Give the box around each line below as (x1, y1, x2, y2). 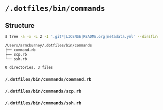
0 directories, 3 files (5, 65, 53, 70)
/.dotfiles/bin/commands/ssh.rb (5, 100, 81, 106)
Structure (5, 21, 35, 30)
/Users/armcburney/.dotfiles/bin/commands (5, 43, 92, 47)
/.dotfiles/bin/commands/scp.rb (5, 89, 81, 94)
